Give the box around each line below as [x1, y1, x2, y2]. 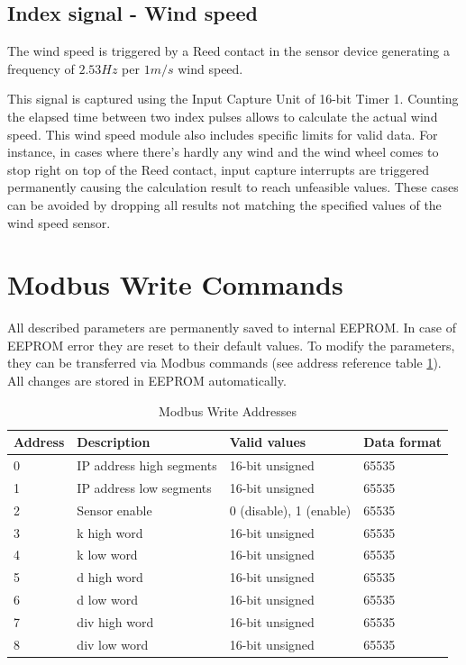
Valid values [229, 433, 306, 451]
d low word [77, 590, 139, 609]
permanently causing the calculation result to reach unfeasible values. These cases [7, 178, 459, 196]
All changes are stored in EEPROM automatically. [7, 371, 287, 390]
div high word [77, 612, 154, 631]
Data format [363, 433, 443, 451]
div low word [77, 634, 149, 653]
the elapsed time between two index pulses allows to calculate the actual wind [7, 106, 438, 125]
